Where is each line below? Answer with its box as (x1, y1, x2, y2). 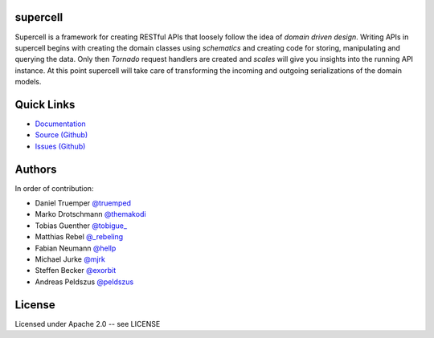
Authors (14, 162, 57, 176)
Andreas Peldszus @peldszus (35, 277, 134, 287)
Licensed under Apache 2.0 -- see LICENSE (14, 319, 161, 328)
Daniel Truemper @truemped (35, 198, 132, 208)
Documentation (35, 119, 86, 128)
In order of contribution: (14, 183, 94, 193)
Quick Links (14, 97, 76, 112)
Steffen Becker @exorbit (35, 266, 117, 275)
